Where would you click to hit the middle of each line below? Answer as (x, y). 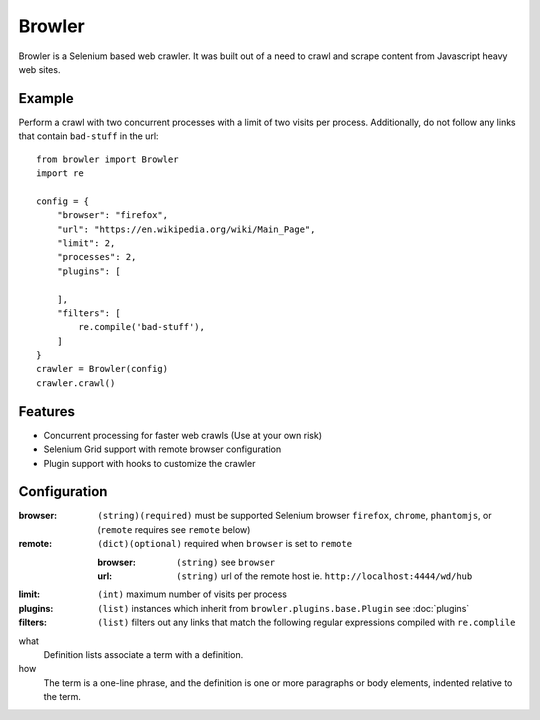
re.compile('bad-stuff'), (141, 327)
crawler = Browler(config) (102, 369)
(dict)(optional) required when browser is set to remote (225, 544)
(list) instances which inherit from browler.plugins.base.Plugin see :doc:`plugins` (283, 608)
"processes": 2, (96, 257)
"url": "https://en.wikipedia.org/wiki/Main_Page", (186, 229)
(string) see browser (226, 562)
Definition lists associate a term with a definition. (143, 654)
